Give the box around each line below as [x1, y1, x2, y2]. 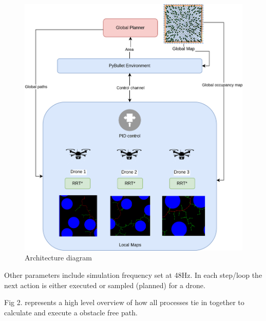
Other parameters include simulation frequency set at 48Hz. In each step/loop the [4, 269, 262, 280]
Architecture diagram [25, 252, 92, 263]
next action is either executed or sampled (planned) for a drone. [4, 279, 205, 290]
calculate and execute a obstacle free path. [4, 307, 138, 317]
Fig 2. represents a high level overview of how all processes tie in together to [4, 297, 244, 308]
